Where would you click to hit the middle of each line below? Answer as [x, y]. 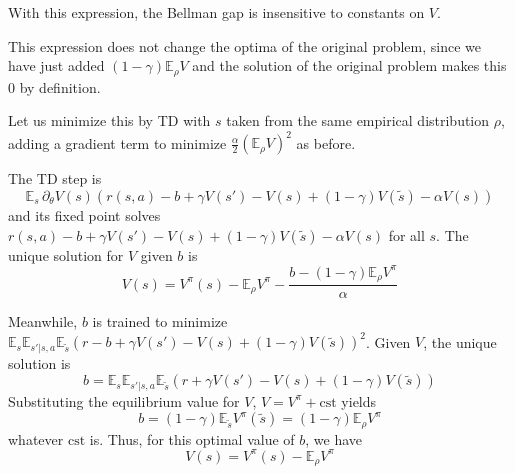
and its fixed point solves [84, 214]
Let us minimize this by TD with [109, 120]
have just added [56, 65]
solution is [39, 362]
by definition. [60, 86]
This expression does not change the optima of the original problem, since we [244, 45]
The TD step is [55, 178]
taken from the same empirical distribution [358, 120]
